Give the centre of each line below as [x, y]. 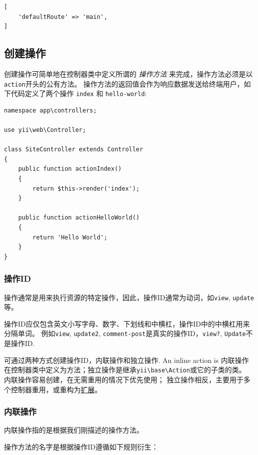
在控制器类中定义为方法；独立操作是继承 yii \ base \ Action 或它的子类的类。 [125, 370]
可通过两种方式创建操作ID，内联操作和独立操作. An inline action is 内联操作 [127, 360]
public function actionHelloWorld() [79, 218]
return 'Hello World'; [70, 237]
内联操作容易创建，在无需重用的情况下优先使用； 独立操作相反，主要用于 [124, 379]
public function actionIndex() [70, 169]
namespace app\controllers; [51, 110]
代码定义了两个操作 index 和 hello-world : [79, 93]
